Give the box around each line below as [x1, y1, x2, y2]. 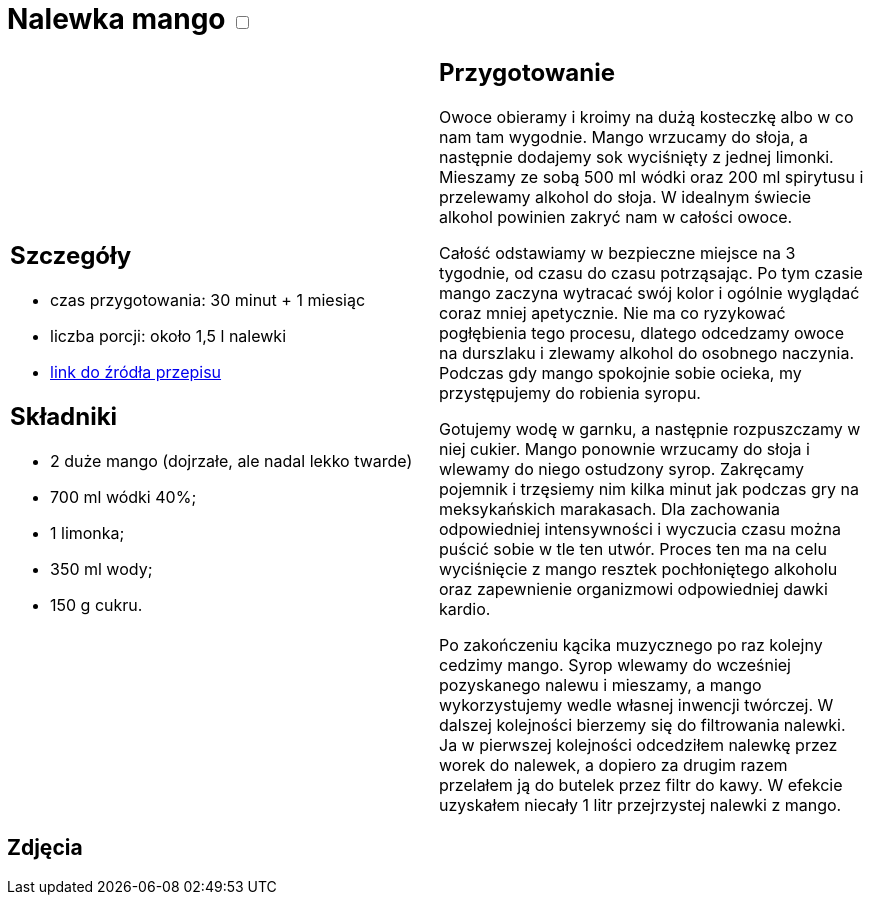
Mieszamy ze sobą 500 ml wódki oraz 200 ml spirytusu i [439, 166, 864, 187]
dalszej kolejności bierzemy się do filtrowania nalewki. [439, 714, 846, 735]
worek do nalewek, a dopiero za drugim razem [439, 754, 788, 775]
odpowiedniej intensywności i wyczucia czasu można [439, 518, 841, 539]
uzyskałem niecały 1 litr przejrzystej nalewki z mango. [439, 794, 842, 815]
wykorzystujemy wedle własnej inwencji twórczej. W [439, 694, 834, 715]
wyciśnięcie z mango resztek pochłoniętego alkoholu [439, 558, 838, 579]
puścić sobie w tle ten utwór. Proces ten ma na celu [439, 538, 827, 559]
